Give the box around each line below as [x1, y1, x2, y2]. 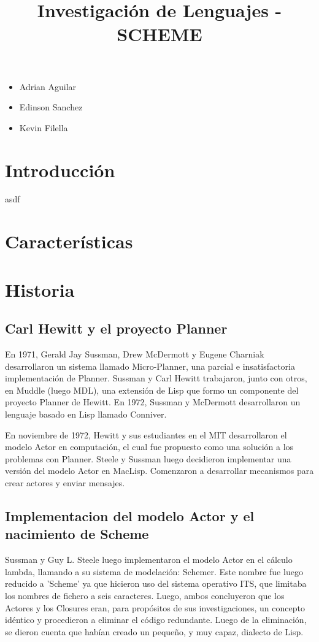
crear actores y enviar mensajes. [5, 476, 125, 489]
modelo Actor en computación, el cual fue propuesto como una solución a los [5, 440, 294, 453]
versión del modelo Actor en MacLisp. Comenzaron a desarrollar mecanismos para [5, 464, 314, 477]
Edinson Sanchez [19, 101, 83, 113]
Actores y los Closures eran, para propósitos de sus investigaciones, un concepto [5, 601, 305, 614]
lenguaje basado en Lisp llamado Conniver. [5, 407, 167, 420]
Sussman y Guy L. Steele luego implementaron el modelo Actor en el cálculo [5, 553, 293, 566]
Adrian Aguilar [19, 80, 77, 93]
